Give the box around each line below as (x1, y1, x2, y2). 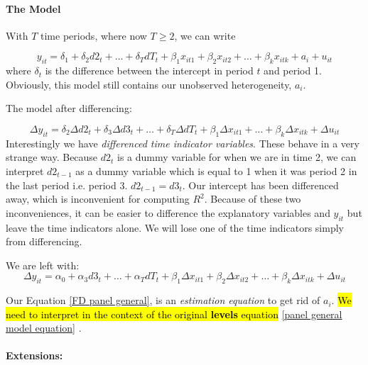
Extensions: (6, 348, 63, 363)
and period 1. (264, 63, 322, 78)
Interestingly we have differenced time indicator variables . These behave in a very (6, 135, 359, 150)
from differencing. (6, 234, 82, 249)
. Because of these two (204, 191, 301, 206)
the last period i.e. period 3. (6, 177, 128, 192)
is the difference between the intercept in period (45, 63, 254, 78)
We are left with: (6, 257, 80, 272)
